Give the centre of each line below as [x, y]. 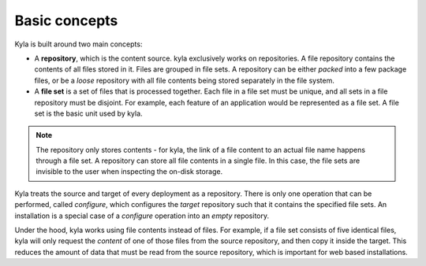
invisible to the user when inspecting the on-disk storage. [129, 172]
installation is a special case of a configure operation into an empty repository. [142, 216]
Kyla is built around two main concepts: [78, 44]
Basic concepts [66, 20]
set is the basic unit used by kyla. [88, 113]
